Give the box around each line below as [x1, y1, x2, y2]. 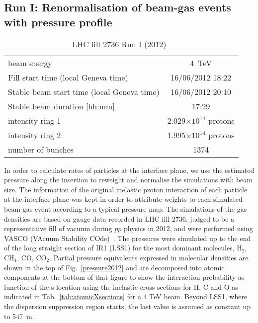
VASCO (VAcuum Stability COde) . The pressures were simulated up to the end [4, 233, 251, 243]
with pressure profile [4, 14, 112, 29]
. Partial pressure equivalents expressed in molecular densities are [49, 252, 249, 262]
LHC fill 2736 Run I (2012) [72, 38, 167, 50]
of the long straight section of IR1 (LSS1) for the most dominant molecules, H [4, 242, 242, 253]
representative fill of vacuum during [4, 223, 112, 234]
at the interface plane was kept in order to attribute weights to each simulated [4, 194, 243, 204]
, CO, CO [17, 252, 47, 262]
